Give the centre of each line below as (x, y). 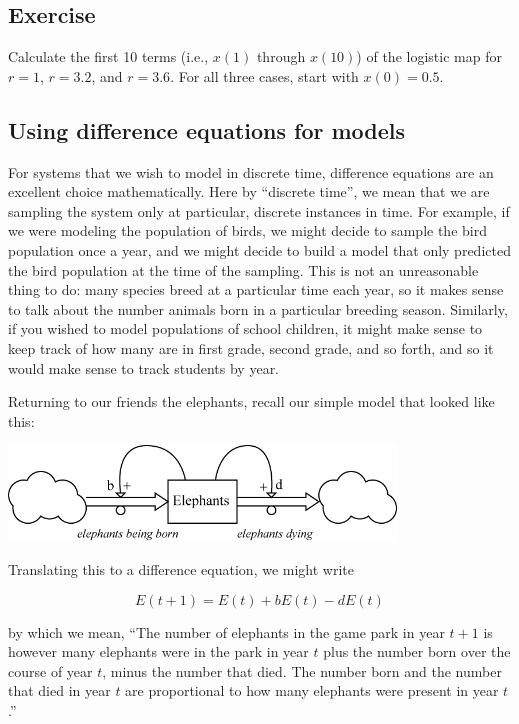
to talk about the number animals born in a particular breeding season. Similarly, (258, 308)
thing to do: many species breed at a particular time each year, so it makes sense (256, 289)
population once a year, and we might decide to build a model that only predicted (259, 249)
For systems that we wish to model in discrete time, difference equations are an (251, 171)
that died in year (59, 690)
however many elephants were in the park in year (158, 651)
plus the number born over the (417, 651)
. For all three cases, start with (264, 75)
